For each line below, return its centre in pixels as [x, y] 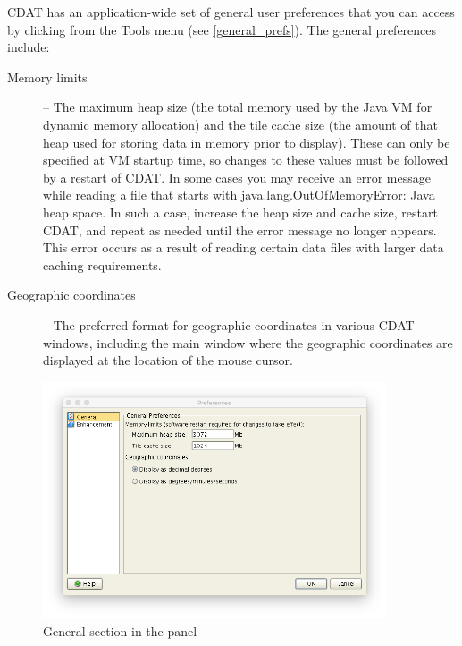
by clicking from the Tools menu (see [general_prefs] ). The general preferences [222, 29]
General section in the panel [120, 630]
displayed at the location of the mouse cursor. [168, 360]
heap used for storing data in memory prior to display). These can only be [247, 142]
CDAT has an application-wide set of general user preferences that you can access [231, 12]
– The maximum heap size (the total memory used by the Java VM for [238, 107]
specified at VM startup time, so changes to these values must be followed [246, 160]
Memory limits [47, 76]
